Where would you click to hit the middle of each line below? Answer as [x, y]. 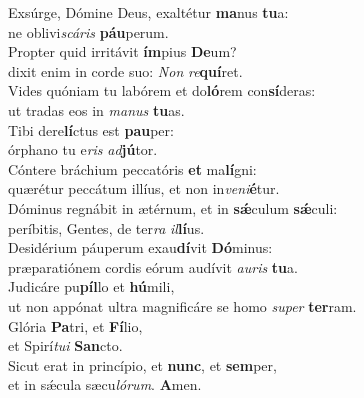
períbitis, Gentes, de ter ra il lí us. [106, 227]
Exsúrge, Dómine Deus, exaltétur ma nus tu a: [148, 12]
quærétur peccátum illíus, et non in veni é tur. [144, 188]
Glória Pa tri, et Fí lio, [75, 325]
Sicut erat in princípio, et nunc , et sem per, [142, 364]
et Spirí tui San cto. [65, 345]
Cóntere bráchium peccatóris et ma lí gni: [132, 168]
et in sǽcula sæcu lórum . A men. [105, 384]
